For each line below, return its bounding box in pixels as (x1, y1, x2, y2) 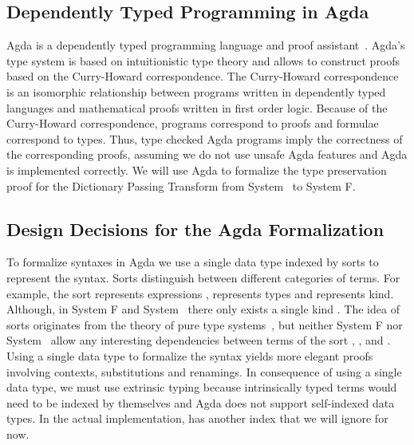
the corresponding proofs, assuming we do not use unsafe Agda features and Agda (6, 146, 408, 163)
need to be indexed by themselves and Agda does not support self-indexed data (6, 394, 395, 411)
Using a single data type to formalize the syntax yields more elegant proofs (6, 347, 373, 364)
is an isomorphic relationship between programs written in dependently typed (6, 83, 386, 100)
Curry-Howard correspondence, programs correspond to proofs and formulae (6, 115, 379, 132)
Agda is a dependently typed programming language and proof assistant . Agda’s (6, 37, 405, 53)
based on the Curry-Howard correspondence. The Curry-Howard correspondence (6, 68, 399, 85)
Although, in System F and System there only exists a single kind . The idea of (6, 301, 400, 317)
